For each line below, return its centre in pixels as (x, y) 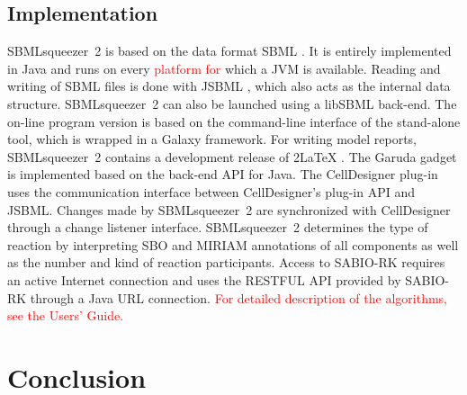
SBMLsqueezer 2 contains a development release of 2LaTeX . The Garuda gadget (232, 156)
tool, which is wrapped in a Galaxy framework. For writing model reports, (212, 139)
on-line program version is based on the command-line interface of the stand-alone (234, 121)
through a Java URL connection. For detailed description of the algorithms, (238, 297)
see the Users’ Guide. (66, 315)
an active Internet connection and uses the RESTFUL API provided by (204, 279)
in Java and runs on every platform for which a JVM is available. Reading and (224, 68)
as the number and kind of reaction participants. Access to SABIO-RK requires (226, 262)
